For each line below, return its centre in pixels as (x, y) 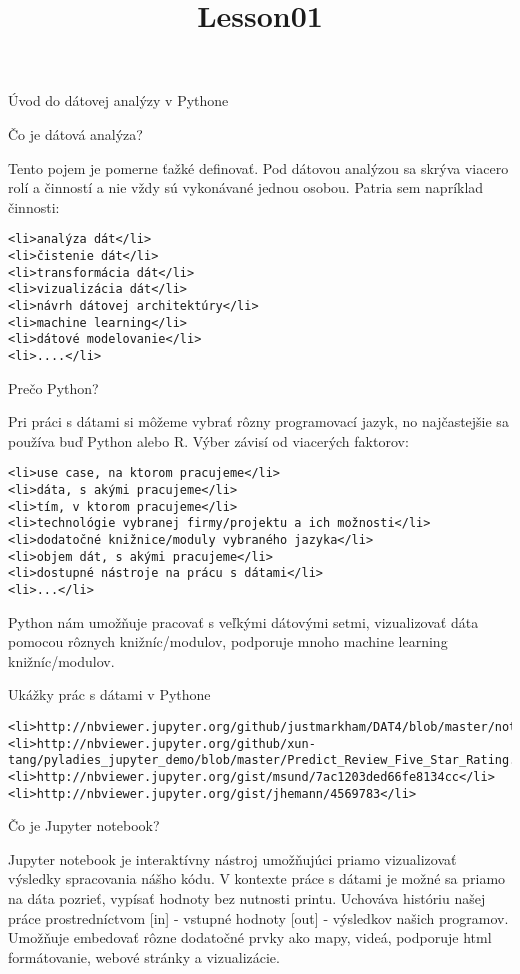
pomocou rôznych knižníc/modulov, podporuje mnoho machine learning (228, 641)
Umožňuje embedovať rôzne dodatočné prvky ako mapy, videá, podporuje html (250, 937)
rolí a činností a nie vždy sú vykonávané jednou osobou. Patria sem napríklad (246, 187)
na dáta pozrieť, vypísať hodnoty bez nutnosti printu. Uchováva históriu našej (247, 898)
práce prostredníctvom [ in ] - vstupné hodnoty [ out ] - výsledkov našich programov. (258, 917)
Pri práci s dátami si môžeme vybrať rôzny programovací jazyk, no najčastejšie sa (258, 421)
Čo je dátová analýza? (75, 133)
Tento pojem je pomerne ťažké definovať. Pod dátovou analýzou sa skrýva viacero (258, 167)
